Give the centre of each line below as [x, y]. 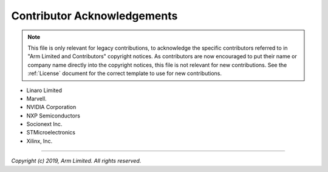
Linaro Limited [44, 90]
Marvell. [36, 98]
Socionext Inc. [44, 124]
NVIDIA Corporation [51, 107]
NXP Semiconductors [53, 116]
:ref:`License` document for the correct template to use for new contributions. [125, 73]
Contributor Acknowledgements [94, 16]
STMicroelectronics [51, 133]
